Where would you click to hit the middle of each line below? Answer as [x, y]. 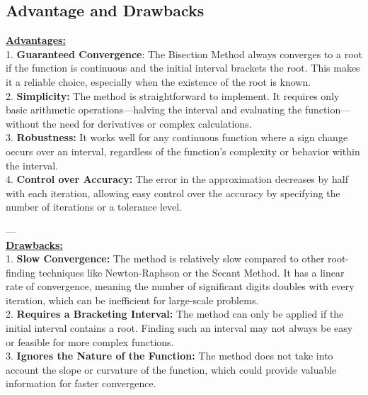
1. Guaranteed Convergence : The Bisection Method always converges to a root [184, 54]
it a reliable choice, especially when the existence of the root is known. [159, 81]
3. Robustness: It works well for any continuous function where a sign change [177, 137]
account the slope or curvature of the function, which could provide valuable [171, 369]
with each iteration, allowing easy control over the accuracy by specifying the [173, 193]
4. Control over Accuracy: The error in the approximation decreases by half [177, 179]
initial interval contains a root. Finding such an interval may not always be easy [179, 328]
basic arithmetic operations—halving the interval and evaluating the [154, 110]
